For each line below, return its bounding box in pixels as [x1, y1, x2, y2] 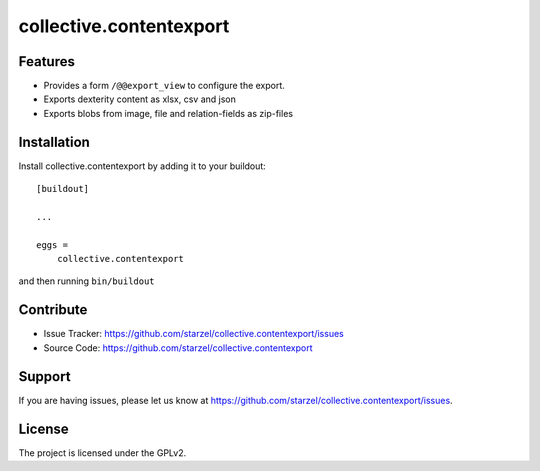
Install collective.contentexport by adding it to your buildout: [18, 160, 267, 172]
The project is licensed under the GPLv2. [18, 446, 187, 459]
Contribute [18, 301, 88, 319]
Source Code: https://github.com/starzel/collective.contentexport [43, 341, 313, 354]
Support [18, 368, 71, 385]
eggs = [36, 239, 69, 250]
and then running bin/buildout [18, 275, 155, 287]
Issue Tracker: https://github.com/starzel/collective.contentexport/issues [43, 328, 344, 340]
